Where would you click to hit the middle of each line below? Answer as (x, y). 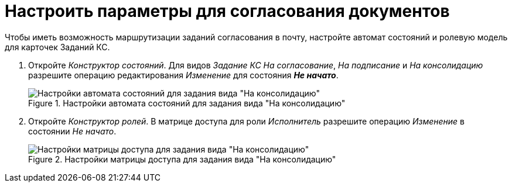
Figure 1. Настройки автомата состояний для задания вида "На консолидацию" (187, 103)
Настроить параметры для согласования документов (227, 11)
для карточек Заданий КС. (57, 47)
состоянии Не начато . (72, 131)
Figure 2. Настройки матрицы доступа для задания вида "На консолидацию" (182, 159)
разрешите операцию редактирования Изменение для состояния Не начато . (183, 75)
